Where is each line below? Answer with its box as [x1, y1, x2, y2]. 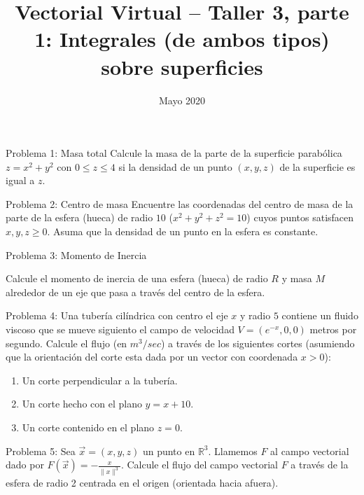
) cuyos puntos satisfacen [246, 210, 354, 225]
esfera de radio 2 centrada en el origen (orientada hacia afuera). [6, 475, 279, 490]
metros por [309, 322, 357, 337]
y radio [240, 308, 271, 323]
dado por [6, 457, 44, 472]
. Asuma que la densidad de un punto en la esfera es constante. [47, 224, 318, 239]
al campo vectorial [270, 443, 349, 458]
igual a [6, 173, 35, 188]
